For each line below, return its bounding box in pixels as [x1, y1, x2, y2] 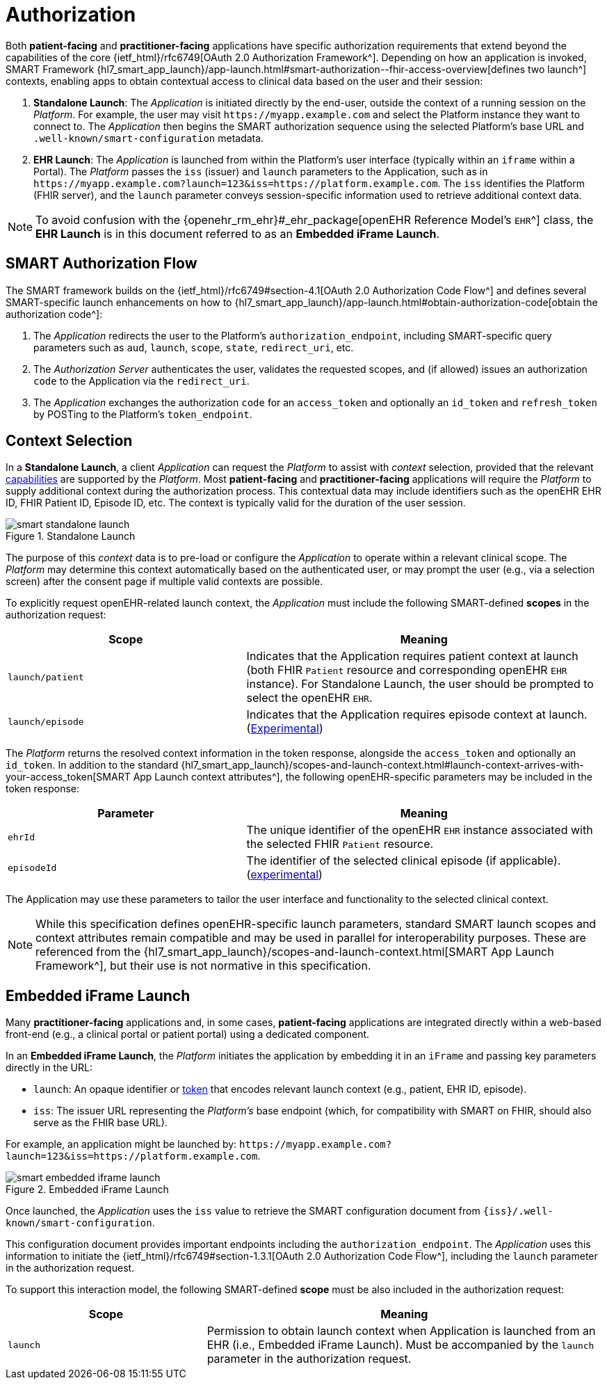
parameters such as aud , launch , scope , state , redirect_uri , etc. [33, 341, 354, 353]
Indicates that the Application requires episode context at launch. [246, 707, 588, 722]
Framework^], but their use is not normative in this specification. [35, 959, 371, 973]
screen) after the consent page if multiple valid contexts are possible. [6, 575, 323, 588]
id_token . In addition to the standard [6, 759, 179, 771]
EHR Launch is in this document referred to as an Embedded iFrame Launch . [35, 226, 440, 241]
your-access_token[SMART [6, 771, 131, 783]
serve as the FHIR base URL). [33, 1116, 168, 1129]
